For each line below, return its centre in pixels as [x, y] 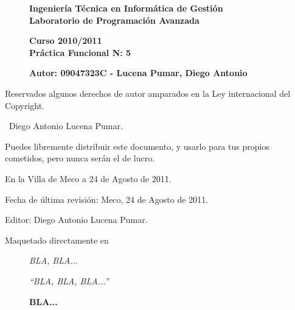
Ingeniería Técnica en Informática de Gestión [126, 8]
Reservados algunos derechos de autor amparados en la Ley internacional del [148, 93]
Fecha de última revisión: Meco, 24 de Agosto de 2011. [107, 199]
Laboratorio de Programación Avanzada [114, 20]
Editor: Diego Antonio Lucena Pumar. [76, 220]
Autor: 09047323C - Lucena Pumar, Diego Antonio [138, 73]
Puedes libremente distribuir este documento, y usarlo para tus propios [137, 146]
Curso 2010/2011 [66, 41]
